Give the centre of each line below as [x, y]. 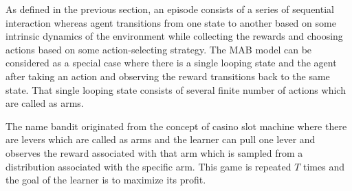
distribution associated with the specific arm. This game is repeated [148, 166]
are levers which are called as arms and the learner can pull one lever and [161, 139]
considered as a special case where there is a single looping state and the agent [171, 63]
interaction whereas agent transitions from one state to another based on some [171, 22]
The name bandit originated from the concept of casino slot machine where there [176, 126]
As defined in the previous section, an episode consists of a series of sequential [170, 9]
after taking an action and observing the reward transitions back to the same [168, 76]
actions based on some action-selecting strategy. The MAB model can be [159, 49]
